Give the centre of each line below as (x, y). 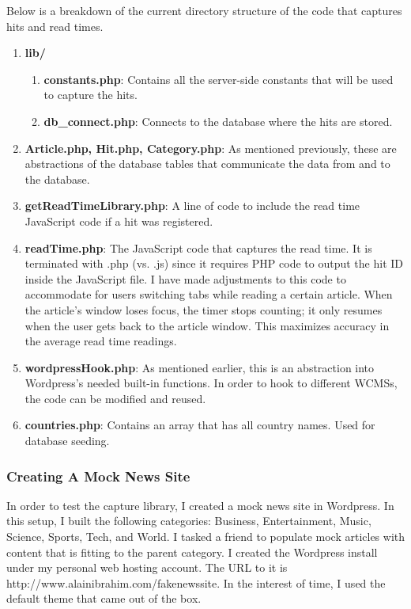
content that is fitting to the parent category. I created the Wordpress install (192, 552)
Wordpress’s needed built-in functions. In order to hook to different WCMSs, (211, 383)
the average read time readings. (101, 341)
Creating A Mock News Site (98, 476)
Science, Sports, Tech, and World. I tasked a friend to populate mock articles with (206, 537)
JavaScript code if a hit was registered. (119, 221)
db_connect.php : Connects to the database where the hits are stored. (218, 121)
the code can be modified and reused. (115, 398)
